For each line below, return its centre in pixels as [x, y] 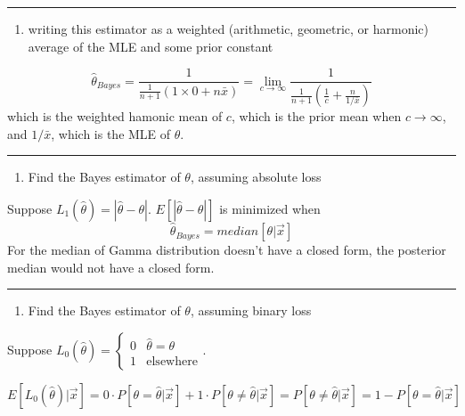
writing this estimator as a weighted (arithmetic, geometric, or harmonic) [228, 29]
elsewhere [172, 361]
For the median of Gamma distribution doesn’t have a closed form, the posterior [227, 250]
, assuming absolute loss [256, 177]
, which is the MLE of [111, 133]
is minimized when [270, 208]
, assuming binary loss [251, 310]
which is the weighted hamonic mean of [115, 116]
